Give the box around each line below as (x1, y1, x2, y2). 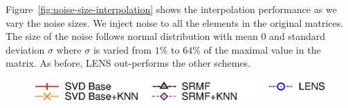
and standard (269, 29, 326, 43)
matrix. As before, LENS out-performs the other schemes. (6, 56, 250, 70)
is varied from (93, 42, 152, 56)
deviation (6, 42, 45, 56)
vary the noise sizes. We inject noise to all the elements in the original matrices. (6, 15, 344, 30)
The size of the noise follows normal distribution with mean (6, 29, 258, 43)
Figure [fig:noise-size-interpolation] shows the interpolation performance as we (6, 2, 337, 16)
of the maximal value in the (203, 42, 321, 56)
